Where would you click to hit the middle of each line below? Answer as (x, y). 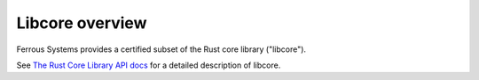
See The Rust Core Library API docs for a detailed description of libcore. (149, 65)
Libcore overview (82, 23)
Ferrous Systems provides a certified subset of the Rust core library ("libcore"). (161, 49)
